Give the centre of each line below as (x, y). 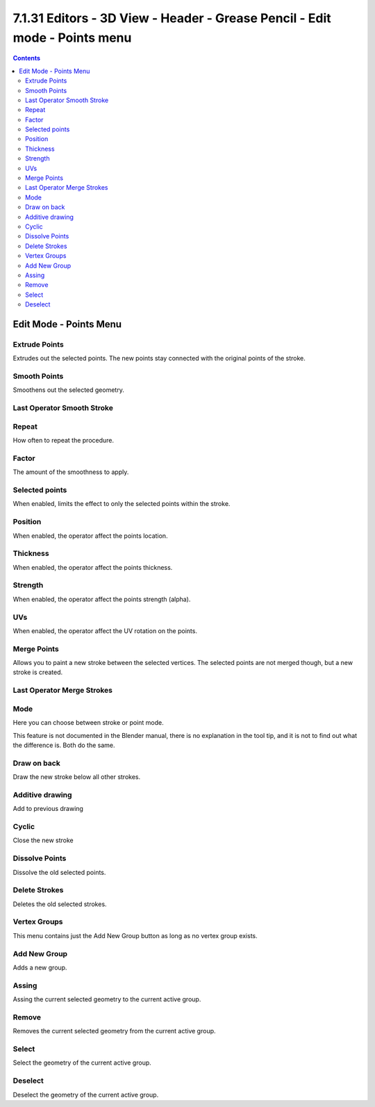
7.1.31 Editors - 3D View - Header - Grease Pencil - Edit (172, 18)
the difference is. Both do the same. (64, 745)
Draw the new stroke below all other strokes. (77, 777)
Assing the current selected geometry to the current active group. (107, 999)
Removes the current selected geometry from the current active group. (114, 1031)
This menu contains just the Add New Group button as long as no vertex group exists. (135, 935)
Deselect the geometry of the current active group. (86, 1094)
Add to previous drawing (48, 809)
